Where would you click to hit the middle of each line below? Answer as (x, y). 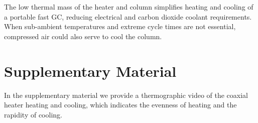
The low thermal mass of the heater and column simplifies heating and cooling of (129, 7)
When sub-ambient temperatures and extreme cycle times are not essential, (120, 26)
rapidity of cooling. (33, 114)
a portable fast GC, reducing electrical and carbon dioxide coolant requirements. (128, 16)
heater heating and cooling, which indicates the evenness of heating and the (120, 105)
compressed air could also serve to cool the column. (83, 36)
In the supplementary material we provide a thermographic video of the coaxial (126, 95)
